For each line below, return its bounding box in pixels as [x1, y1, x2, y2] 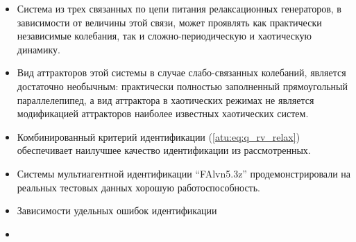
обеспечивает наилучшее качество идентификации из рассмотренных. [17, 143, 311, 157]
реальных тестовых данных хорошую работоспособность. [17, 180, 260, 194]
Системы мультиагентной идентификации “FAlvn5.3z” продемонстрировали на [17, 166, 350, 180]
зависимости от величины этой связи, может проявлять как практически [17, 15, 322, 29]
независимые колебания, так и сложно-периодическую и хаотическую [17, 28, 312, 43]
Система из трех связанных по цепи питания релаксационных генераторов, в [17, 1, 341, 15]
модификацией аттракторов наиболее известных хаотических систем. [17, 106, 309, 121]
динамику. [17, 42, 60, 56]
